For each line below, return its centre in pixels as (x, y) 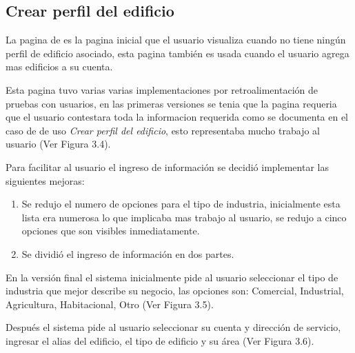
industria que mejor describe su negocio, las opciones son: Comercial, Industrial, (175, 291)
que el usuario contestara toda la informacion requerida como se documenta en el (177, 117)
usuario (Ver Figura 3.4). (58, 144)
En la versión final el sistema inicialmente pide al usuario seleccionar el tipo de (172, 277)
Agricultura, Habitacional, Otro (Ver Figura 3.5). (110, 304)
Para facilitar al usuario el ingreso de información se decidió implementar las (167, 167)
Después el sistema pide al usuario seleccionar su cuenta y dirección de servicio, (173, 327)
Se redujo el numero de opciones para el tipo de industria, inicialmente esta (181, 204)
